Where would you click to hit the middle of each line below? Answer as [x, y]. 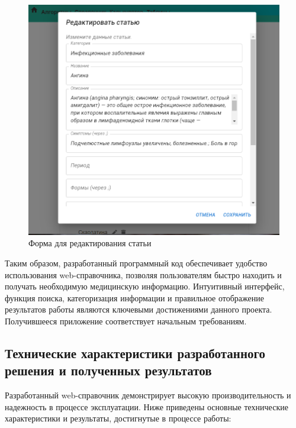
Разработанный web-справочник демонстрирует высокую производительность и [148, 395]
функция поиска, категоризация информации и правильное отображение [134, 297]
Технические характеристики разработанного [135, 353]
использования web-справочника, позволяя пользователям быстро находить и [143, 274]
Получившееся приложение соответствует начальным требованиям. [126, 321]
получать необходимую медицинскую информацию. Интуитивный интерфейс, [145, 286]
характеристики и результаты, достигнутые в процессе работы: [118, 418]
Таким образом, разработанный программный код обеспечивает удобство [136, 263]
